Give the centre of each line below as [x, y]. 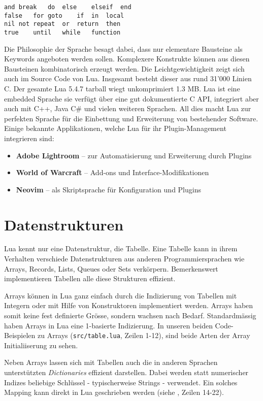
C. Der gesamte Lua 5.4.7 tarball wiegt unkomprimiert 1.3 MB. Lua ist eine [122, 88]
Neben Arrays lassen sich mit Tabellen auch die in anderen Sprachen [111, 362]
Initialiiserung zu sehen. [41, 345]
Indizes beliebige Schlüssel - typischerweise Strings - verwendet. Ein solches [121, 382]
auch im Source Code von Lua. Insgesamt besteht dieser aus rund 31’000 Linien [128, 78]
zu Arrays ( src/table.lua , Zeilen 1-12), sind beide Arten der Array [144, 335]
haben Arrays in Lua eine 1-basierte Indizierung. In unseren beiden [108, 325]
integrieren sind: [29, 138]
